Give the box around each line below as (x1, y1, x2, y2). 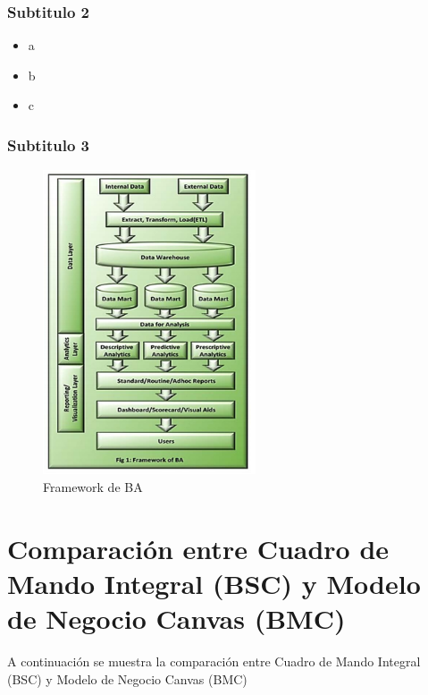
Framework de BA (43, 477, 143, 496)
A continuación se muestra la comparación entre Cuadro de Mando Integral (7, 652, 421, 671)
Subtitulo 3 (7, 133, 89, 156)
